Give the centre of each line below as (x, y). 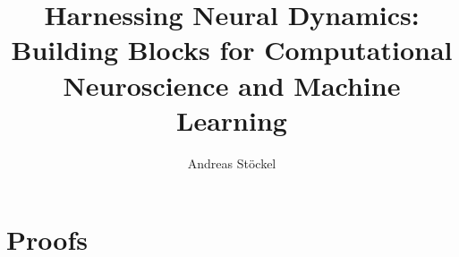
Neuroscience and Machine (232, 85)
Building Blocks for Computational (232, 50)
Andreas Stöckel (232, 163)
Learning (232, 120)
